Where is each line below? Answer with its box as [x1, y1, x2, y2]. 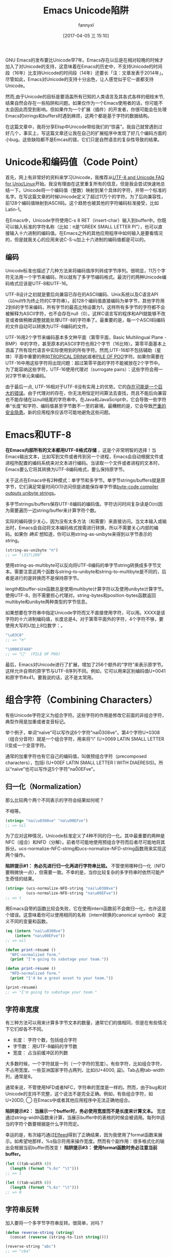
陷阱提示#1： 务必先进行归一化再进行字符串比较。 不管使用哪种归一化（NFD [5, 863, 165, 869]
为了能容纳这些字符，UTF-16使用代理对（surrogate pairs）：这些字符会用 [5, 366, 159, 372]
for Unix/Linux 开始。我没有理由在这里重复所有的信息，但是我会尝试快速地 [5, 181, 161, 187]
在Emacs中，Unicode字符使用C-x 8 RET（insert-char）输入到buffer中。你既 [5, 217, 166, 223]
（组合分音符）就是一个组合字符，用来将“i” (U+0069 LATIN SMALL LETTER [5, 735, 164, 742]
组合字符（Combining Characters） [5, 694, 158, 706]
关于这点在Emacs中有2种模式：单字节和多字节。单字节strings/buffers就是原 [5, 477, 165, 483]
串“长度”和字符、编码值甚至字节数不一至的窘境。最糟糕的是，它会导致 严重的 [5, 403, 166, 409]
